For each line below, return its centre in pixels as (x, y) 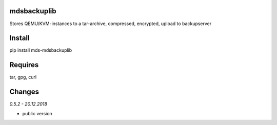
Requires (24, 65)
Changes (24, 92)
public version (37, 113)
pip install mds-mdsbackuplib (41, 50)
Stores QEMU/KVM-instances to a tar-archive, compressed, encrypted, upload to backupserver (111, 24)
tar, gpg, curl (23, 77)
